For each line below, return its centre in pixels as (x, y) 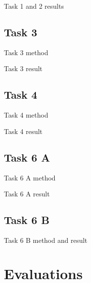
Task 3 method (26, 52)
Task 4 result (23, 131)
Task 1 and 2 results (34, 6)
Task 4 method (26, 115)
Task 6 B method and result (46, 240)
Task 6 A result (27, 194)
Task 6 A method (30, 177)
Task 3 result (23, 68)
